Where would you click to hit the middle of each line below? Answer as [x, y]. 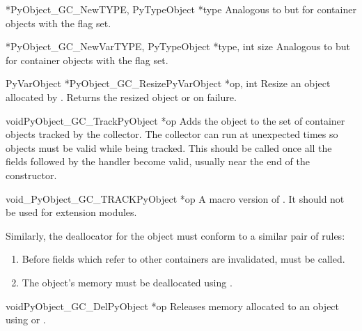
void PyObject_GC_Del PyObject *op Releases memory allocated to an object [173, 306]
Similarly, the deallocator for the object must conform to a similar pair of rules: [175, 235]
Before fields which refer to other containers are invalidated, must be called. [183, 259]
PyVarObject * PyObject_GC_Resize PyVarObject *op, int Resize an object [168, 83]
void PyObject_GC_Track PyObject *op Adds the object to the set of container [175, 120]
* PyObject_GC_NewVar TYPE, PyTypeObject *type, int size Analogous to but [178, 46]
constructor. [31, 175]
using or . [26, 320]
